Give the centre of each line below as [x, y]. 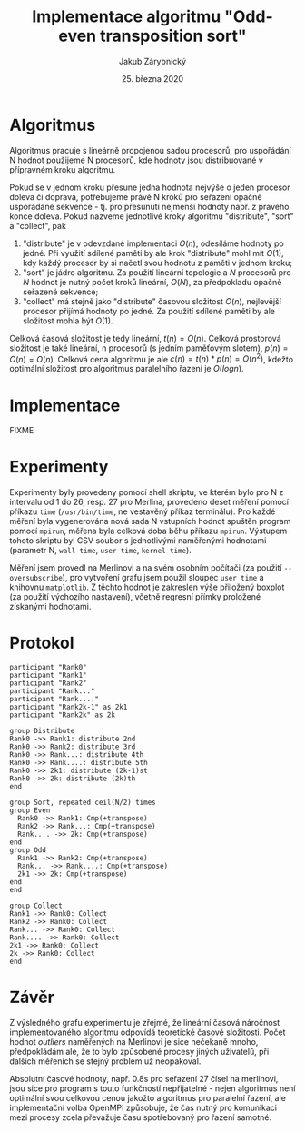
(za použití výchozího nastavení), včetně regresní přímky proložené [135, 597]
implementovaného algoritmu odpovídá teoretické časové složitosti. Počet [148, 1032]
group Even [30, 810]
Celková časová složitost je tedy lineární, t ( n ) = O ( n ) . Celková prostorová [145, 338]
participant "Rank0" [49, 668]
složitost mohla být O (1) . [68, 321]
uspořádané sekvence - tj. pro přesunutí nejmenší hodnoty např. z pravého [149, 206]
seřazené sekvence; [60, 292]
